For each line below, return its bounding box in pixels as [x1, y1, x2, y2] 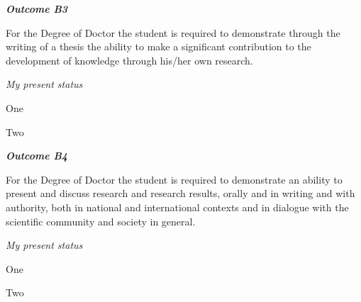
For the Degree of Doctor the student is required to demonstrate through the [6, 25, 340, 40]
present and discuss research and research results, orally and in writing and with [6, 186, 355, 201]
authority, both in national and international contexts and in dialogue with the [6, 199, 349, 214]
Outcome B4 [6, 148, 68, 163]
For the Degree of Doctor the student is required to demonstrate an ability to [6, 172, 343, 186]
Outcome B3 [6, 1, 68, 16]
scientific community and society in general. [6, 213, 196, 228]
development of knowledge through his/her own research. [6, 52, 253, 67]
